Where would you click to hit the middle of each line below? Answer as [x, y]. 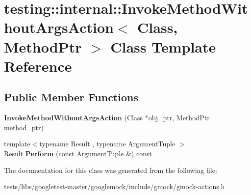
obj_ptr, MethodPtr [179, 118]
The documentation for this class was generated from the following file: [111, 170]
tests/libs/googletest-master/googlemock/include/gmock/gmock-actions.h [114, 186]
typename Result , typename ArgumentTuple [107, 144]
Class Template [163, 46]
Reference [38, 66]
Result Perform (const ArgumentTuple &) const [78, 153]
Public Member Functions [71, 97]
